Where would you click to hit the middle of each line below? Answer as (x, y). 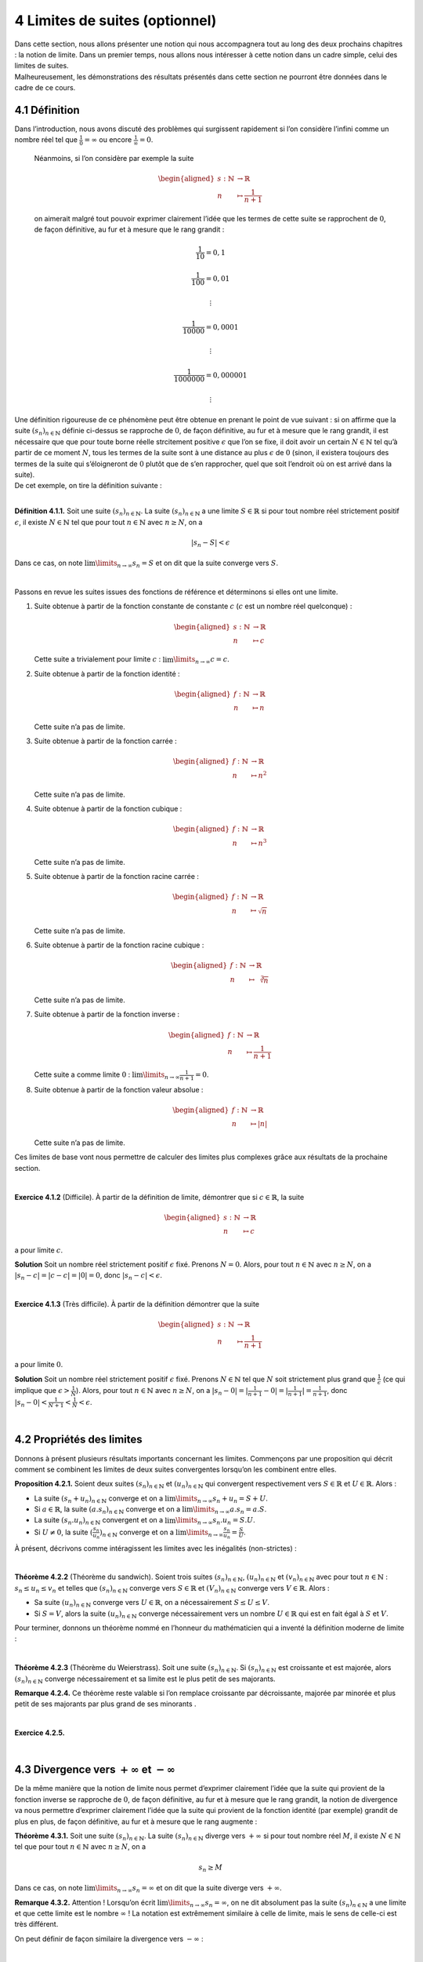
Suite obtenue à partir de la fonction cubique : (108, 809)
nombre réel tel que (46, 140)
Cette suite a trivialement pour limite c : (98, 659)
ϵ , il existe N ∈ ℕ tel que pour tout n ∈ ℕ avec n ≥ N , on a (108, 522)
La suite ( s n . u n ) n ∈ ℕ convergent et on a (99, 1521)
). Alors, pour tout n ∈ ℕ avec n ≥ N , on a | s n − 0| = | (162, 1391)
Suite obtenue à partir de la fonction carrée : (106, 741)
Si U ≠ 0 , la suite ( (63, 1532)
